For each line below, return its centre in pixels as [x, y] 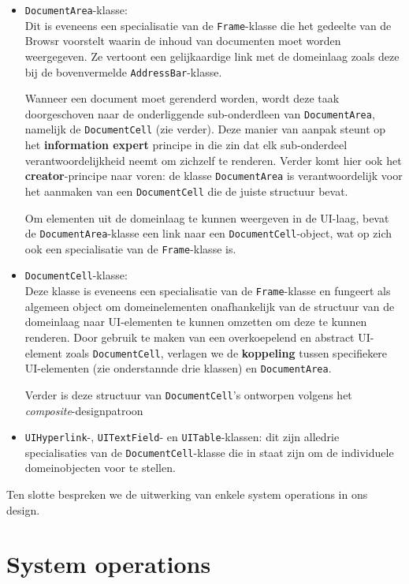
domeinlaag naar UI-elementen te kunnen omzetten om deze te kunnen [196, 322]
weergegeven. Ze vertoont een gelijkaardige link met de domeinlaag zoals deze [212, 56]
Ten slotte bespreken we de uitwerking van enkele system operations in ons [187, 494]
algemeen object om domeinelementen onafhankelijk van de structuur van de [210, 306]
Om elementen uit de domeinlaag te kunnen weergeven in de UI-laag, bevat [207, 217]
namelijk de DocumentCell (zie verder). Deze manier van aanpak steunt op [205, 129]
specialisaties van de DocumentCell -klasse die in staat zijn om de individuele [209, 452]
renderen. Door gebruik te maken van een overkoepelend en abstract [190, 337]
